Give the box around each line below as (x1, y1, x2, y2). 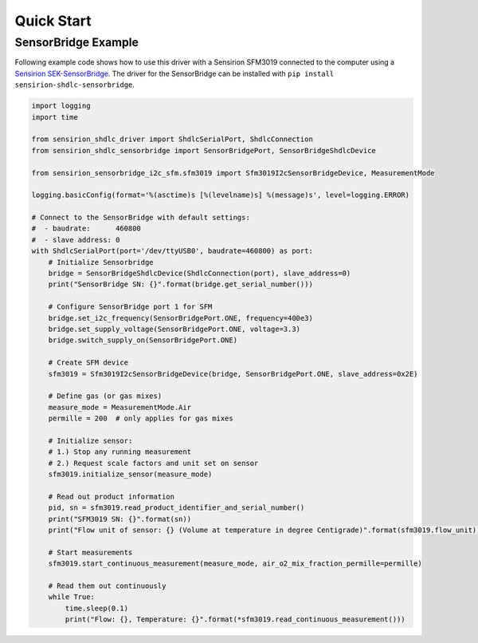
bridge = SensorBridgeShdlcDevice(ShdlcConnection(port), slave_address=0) (48, 269, 351, 278)
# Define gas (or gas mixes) (48, 392, 163, 400)
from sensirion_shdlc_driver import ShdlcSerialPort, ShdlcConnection (31, 135, 314, 144)
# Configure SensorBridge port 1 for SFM (48, 302, 213, 311)
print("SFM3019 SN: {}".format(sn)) (48, 515, 191, 523)
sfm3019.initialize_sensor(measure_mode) (48, 470, 213, 479)
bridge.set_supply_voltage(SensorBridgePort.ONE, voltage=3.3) (48, 324, 301, 333)
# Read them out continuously (48, 581, 167, 590)
